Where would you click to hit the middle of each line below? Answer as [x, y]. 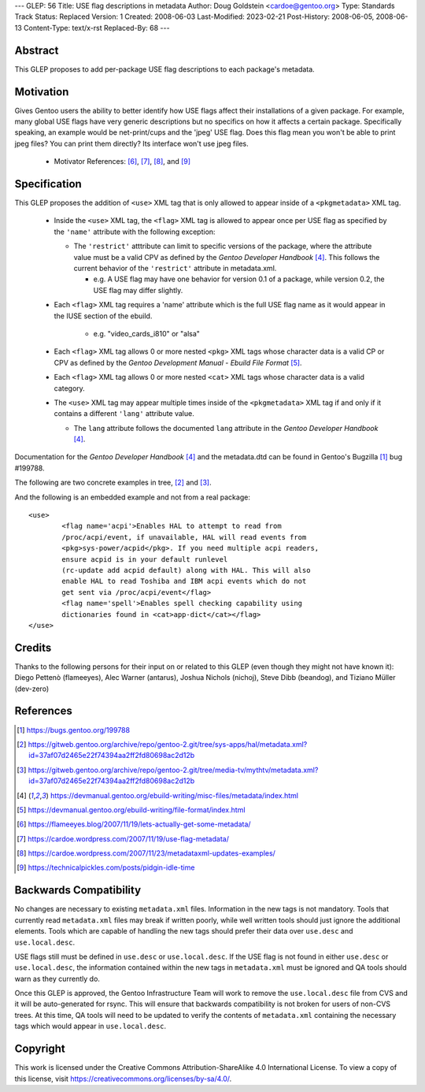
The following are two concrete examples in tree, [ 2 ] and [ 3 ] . [113, 483]
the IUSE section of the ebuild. [103, 316]
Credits [33, 647]
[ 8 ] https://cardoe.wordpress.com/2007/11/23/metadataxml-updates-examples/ [146, 853]
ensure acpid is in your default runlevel [145, 559]
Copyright [40, 1049]
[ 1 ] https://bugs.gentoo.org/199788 [73, 730]
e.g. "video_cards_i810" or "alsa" [147, 333]
